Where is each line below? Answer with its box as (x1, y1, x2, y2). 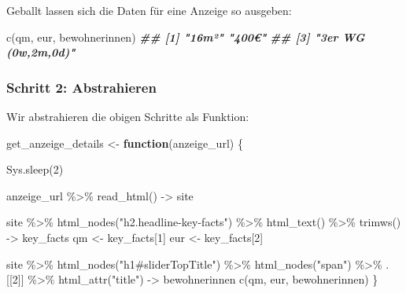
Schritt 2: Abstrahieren (6, 77, 157, 97)
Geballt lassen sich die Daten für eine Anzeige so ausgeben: (6, 2, 292, 18)
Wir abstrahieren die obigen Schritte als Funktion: (6, 108, 249, 124)
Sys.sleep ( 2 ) (6, 161, 64, 178)
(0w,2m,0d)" (6, 44, 76, 60)
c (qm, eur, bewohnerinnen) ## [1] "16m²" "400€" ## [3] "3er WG (6, 28, 365, 45)
